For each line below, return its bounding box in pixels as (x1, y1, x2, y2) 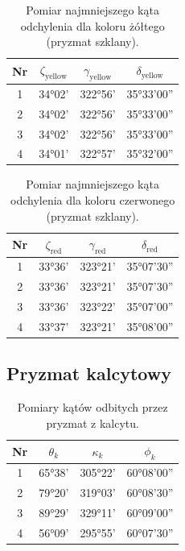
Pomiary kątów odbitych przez (17, 399, 168, 416)
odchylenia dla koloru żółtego (20, 17, 165, 34)
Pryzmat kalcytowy (6, 361, 171, 386)
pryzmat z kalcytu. (46, 414, 139, 431)
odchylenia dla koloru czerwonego (10, 192, 175, 209)
